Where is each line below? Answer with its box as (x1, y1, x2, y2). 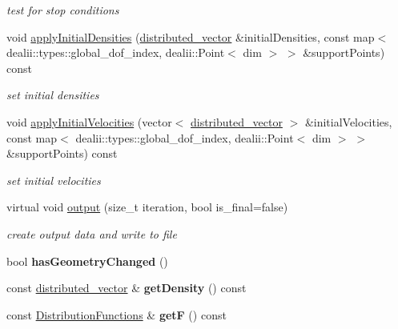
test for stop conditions (6, 2, 119, 18)
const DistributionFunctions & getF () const (6, 306, 227, 323)
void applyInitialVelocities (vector (6, 113, 172, 130)
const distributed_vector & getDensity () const (6, 279, 247, 296)
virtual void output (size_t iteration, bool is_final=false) (6, 199, 288, 215)
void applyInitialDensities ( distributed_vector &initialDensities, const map (6, 28, 375, 45)
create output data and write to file (6, 225, 177, 242)
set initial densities (6, 86, 99, 103)
